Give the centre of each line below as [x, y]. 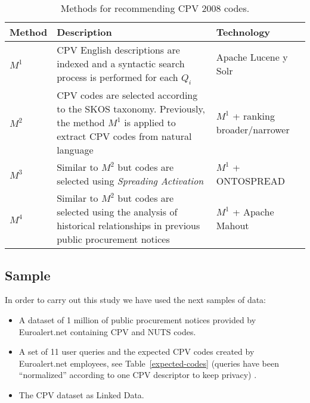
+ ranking [254, 115]
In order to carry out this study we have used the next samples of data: [136, 300]
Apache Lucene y [252, 57]
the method [81, 123]
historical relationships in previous [128, 226]
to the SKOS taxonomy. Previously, [131, 109]
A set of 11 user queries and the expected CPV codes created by [137, 352]
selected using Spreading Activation [130, 181]
